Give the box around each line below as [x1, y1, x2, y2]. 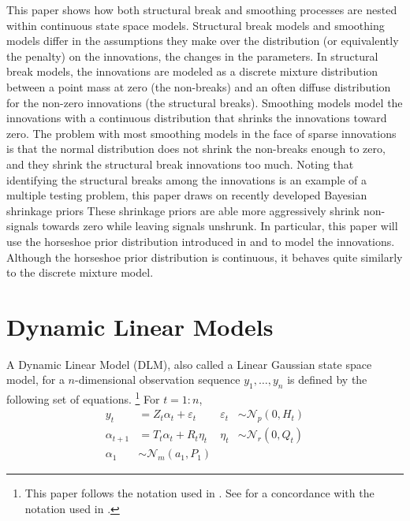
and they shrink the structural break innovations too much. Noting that [6, 155, 354, 172]
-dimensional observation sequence [75, 371, 240, 388]
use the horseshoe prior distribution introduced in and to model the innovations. [6, 233, 395, 249]
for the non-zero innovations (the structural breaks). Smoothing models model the [6, 94, 403, 110]
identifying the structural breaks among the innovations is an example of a [6, 171, 367, 188]
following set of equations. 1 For [6, 389, 160, 407]
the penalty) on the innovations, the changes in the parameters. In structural [6, 47, 378, 64]
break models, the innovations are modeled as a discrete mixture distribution [6, 63, 378, 80]
